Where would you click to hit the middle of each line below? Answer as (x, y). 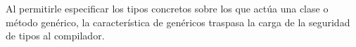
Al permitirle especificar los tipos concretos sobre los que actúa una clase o (167, 8)
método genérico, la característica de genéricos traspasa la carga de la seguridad (178, 22)
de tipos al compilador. (55, 36)
